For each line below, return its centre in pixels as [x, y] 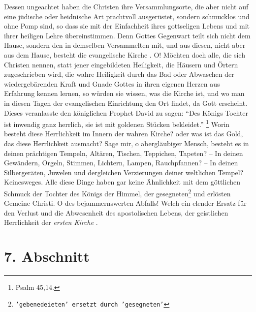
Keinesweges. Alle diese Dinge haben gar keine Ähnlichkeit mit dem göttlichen [122, 182]
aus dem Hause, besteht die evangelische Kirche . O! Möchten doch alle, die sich [125, 54]
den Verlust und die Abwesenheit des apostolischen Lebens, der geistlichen [116, 212]
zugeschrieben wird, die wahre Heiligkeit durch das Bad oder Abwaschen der [119, 74]
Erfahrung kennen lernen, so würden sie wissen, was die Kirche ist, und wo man [124, 93]
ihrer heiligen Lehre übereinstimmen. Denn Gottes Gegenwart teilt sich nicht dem [127, 35]
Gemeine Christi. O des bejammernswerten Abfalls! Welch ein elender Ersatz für [125, 203]
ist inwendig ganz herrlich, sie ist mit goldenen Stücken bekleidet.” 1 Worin [117, 123]
